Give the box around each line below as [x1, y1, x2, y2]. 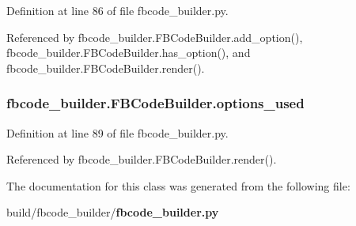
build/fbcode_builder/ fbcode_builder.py [6, 204, 219, 220]
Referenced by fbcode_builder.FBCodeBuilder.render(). [6, 151, 277, 168]
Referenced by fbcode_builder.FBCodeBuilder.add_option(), [6, 28, 303, 45]
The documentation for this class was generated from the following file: [6, 177, 350, 194]
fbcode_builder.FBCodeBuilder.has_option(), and [6, 44, 251, 61]
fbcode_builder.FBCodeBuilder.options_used [6, 93, 305, 113]
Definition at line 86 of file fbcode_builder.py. [6, 2, 229, 18]
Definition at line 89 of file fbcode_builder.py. [6, 124, 229, 141]
